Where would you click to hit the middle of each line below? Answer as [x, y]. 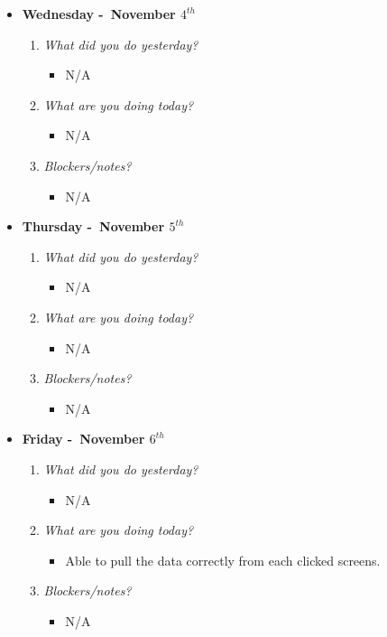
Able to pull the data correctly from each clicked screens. [223, 560]
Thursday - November [93, 226]
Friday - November [83, 439]
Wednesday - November [99, 14]
